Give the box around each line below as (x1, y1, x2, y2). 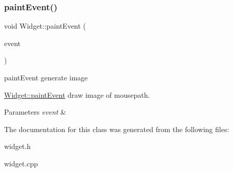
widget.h (4, 141, 31, 152)
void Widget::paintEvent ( (4, 20, 86, 31)
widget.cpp (4, 158, 38, 168)
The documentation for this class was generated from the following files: (4, 123, 229, 134)
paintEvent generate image (4, 72, 88, 82)
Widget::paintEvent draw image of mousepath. (4, 89, 150, 100)
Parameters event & (4, 106, 66, 117)
